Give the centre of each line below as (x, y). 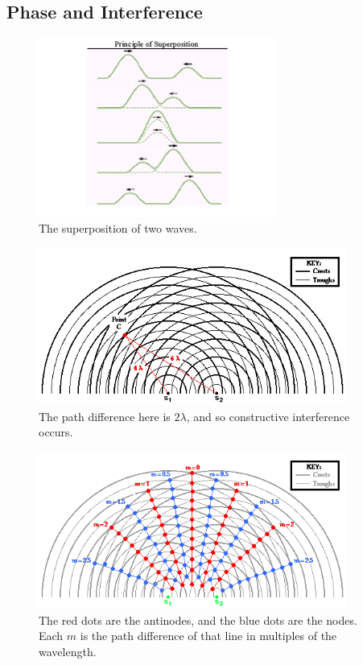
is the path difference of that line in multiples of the (208, 636)
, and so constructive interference (268, 416)
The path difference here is (105, 416)
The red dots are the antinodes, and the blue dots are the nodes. (198, 620)
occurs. (56, 432)
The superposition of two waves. (118, 228)
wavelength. (68, 652)
